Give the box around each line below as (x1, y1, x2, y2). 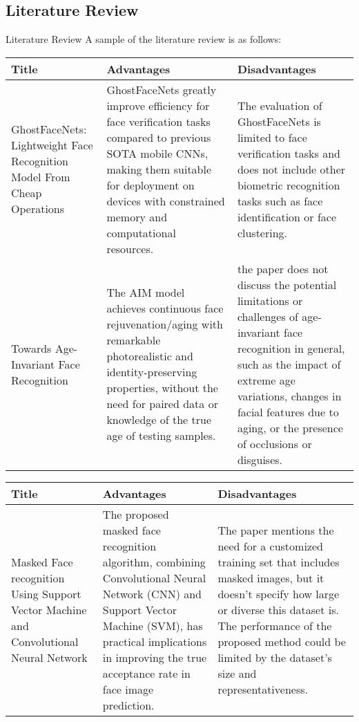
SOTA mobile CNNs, (106, 145, 208, 161)
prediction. (102, 696, 155, 713)
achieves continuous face (106, 300, 224, 317)
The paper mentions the (217, 521, 334, 538)
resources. (106, 240, 154, 257)
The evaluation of (237, 97, 322, 113)
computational (106, 224, 176, 241)
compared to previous (106, 129, 211, 145)
